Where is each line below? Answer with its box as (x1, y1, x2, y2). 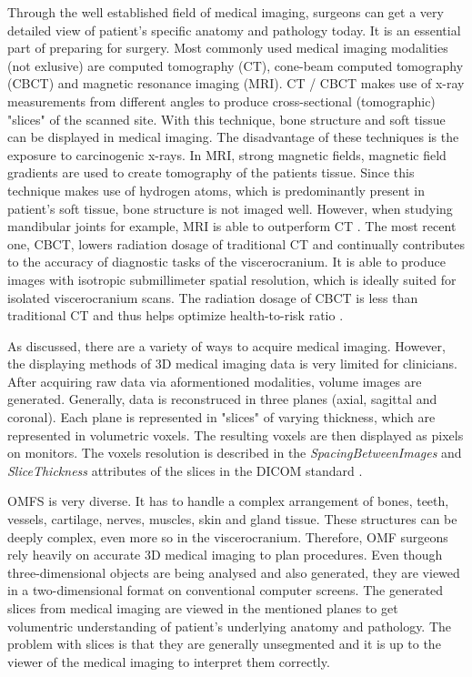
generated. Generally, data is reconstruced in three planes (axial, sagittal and (7, 389, 437, 409)
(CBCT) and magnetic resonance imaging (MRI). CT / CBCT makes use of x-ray (7, 74, 465, 93)
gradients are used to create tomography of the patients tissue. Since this (7, 163, 415, 182)
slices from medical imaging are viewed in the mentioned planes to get (7, 599, 398, 617)
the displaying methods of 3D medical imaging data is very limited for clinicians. (7, 354, 457, 373)
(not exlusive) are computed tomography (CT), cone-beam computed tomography (7, 56, 464, 75)
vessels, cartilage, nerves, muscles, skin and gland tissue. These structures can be (7, 510, 457, 529)
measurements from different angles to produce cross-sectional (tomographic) (7, 91, 436, 110)
